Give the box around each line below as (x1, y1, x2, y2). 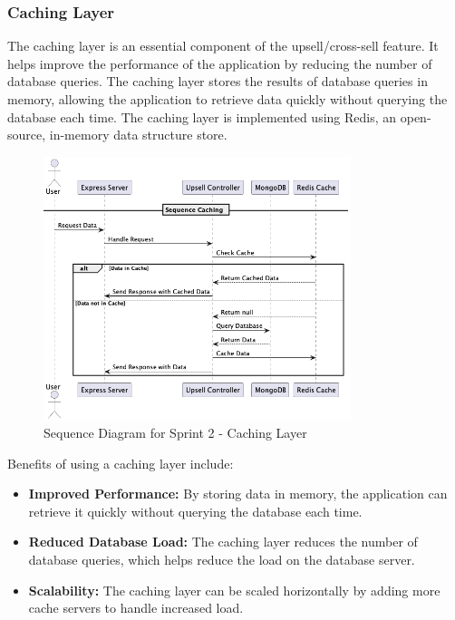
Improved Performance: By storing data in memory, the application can (28, 484, 448, 503)
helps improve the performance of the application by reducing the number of (7, 53, 432, 73)
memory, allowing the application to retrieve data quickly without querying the (7, 90, 448, 108)
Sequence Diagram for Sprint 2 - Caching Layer (44, 423, 307, 442)
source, (7, 125, 46, 144)
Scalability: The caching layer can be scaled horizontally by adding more (28, 580, 440, 599)
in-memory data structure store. (49, 125, 227, 144)
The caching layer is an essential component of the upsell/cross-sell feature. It (7, 36, 439, 55)
